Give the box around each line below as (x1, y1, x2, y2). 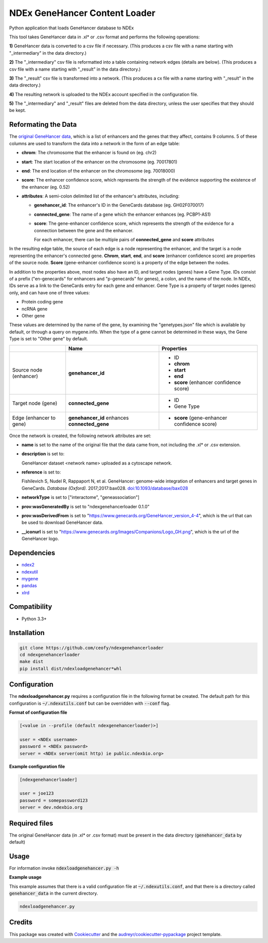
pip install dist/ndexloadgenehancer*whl (19, 665, 122, 671)
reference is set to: (21, 469, 61, 475)
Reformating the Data (9, 120, 77, 129)
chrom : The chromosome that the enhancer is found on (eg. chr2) (21, 150, 157, 156)
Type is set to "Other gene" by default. (9, 336, 88, 342)
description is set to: (21, 451, 65, 457)
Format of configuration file (9, 709, 67, 716)
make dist (19, 659, 44, 664)
